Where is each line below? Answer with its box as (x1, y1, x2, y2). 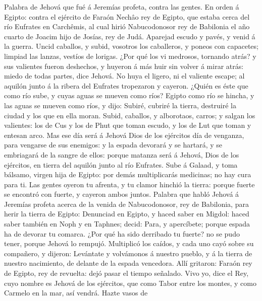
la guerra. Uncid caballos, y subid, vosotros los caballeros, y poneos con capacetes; (4, 41, 258, 51)
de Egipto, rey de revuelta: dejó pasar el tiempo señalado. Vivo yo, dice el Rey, (4, 268, 249, 278)
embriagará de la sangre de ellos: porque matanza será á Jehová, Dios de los (4, 149, 239, 160)
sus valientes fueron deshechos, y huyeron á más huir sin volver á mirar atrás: (4, 60, 244, 71)
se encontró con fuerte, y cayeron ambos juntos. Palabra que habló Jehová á (4, 189, 239, 199)
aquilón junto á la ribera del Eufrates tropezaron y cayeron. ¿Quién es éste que (4, 80, 248, 91)
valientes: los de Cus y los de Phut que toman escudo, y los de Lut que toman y (4, 120, 251, 130)
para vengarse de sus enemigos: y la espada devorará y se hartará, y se (4, 139, 222, 150)
